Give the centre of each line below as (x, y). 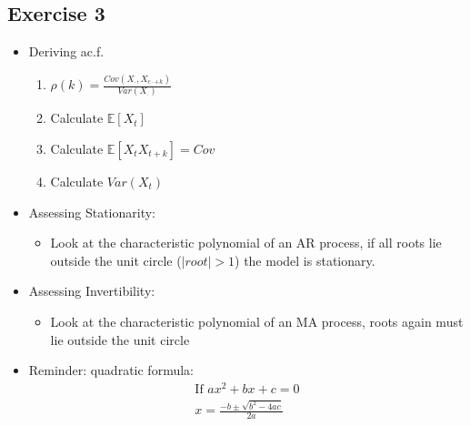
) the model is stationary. (305, 260)
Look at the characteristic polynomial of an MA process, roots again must (257, 321)
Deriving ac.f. (66, 51)
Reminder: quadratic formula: (111, 370)
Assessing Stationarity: (92, 212)
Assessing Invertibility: (92, 291)
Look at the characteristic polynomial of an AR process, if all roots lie (246, 243)
